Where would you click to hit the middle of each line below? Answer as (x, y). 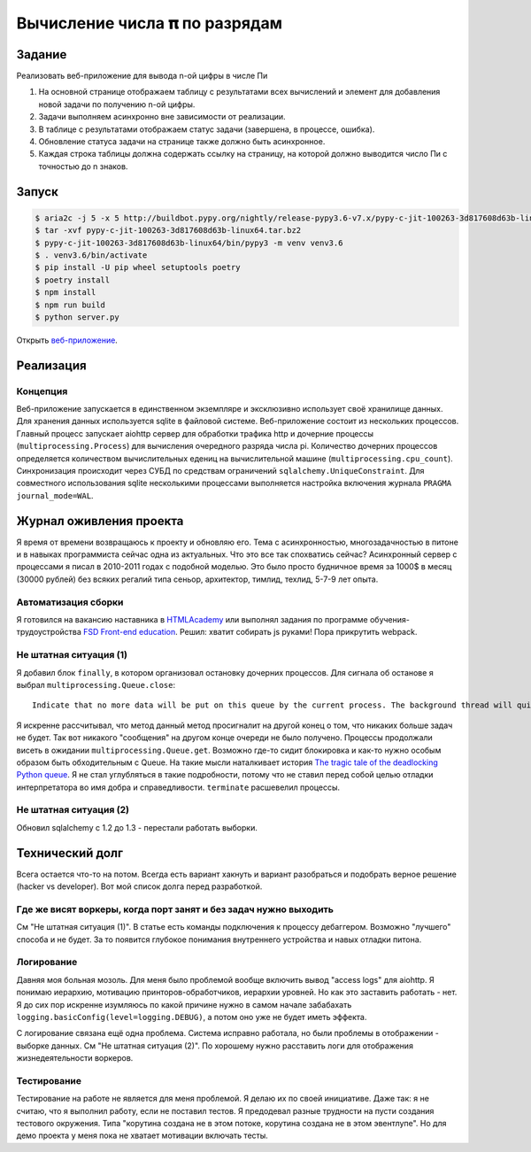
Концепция (42, 391)
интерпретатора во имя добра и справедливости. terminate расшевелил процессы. (178, 787)
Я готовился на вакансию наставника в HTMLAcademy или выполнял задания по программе (192, 620)
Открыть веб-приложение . (67, 340)
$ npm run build (70, 305)
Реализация (52, 365)
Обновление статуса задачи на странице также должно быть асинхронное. (182, 142)
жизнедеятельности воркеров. (75, 1058)
